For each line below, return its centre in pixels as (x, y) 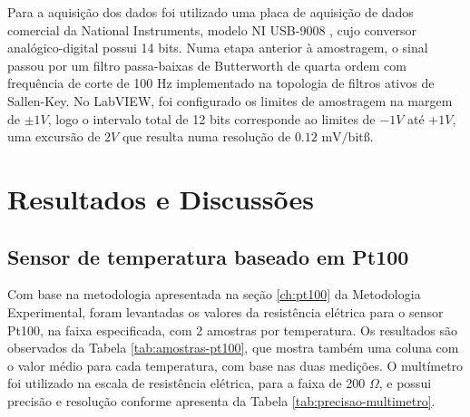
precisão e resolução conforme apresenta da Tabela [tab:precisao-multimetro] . (221, 400)
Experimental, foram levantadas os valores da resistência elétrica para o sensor (225, 311)
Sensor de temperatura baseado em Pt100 (208, 256)
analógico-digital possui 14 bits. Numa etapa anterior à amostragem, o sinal (218, 48)
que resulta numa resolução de (206, 136)
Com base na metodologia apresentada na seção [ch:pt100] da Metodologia (214, 294)
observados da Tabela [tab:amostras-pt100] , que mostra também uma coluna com (233, 348)
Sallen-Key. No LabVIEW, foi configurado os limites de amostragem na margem (230, 100)
